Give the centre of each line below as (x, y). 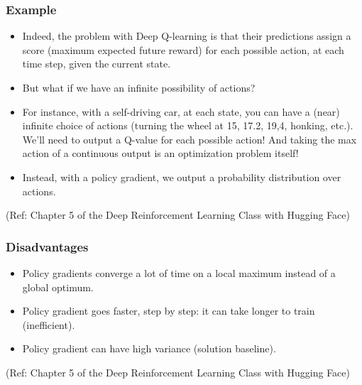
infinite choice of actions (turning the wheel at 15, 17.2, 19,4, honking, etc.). (188, 125)
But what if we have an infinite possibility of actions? (139, 87)
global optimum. (58, 287)
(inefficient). (49, 324)
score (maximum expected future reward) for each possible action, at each (183, 49)
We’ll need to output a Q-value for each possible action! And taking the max (190, 139)
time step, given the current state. (97, 64)
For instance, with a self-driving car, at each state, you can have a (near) (181, 111)
